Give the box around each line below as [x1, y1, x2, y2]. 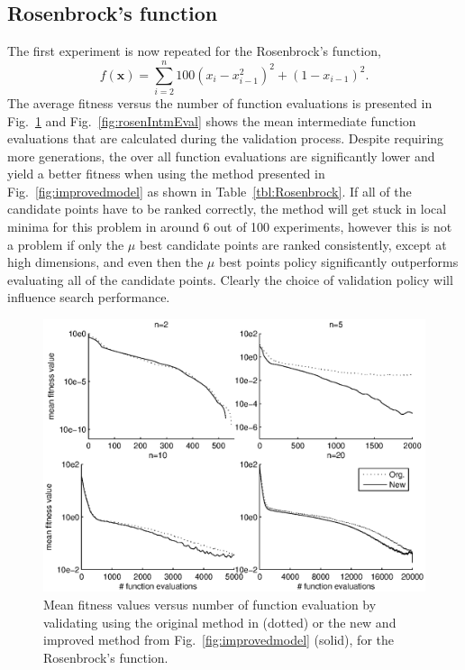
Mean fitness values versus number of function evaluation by [43, 594, 377, 613]
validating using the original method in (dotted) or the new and [43, 612, 397, 631]
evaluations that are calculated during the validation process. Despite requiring [7, 129, 444, 148]
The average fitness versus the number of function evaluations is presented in [7, 93, 433, 112]
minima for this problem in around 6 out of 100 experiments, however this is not [7, 217, 452, 236]
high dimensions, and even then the [7, 252, 204, 271]
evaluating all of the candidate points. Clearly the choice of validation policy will [7, 270, 453, 289]
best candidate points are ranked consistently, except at [139, 234, 447, 253]
